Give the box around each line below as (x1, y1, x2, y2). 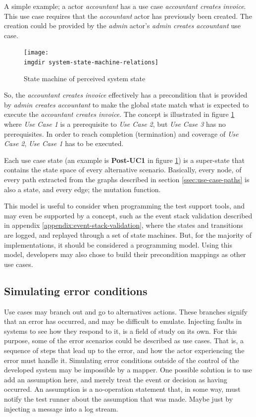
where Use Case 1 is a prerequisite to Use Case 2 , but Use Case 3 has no (4, 119, 226, 129)
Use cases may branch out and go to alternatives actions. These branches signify (4, 306, 248, 316)
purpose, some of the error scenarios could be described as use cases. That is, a (4, 335, 244, 346)
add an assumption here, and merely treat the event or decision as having (4, 374, 227, 384)
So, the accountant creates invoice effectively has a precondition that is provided (4, 90, 248, 100)
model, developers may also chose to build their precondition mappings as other (4, 249, 246, 260)
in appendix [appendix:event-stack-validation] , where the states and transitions (4, 220, 243, 230)
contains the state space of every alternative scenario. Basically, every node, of (4, 164, 242, 175)
